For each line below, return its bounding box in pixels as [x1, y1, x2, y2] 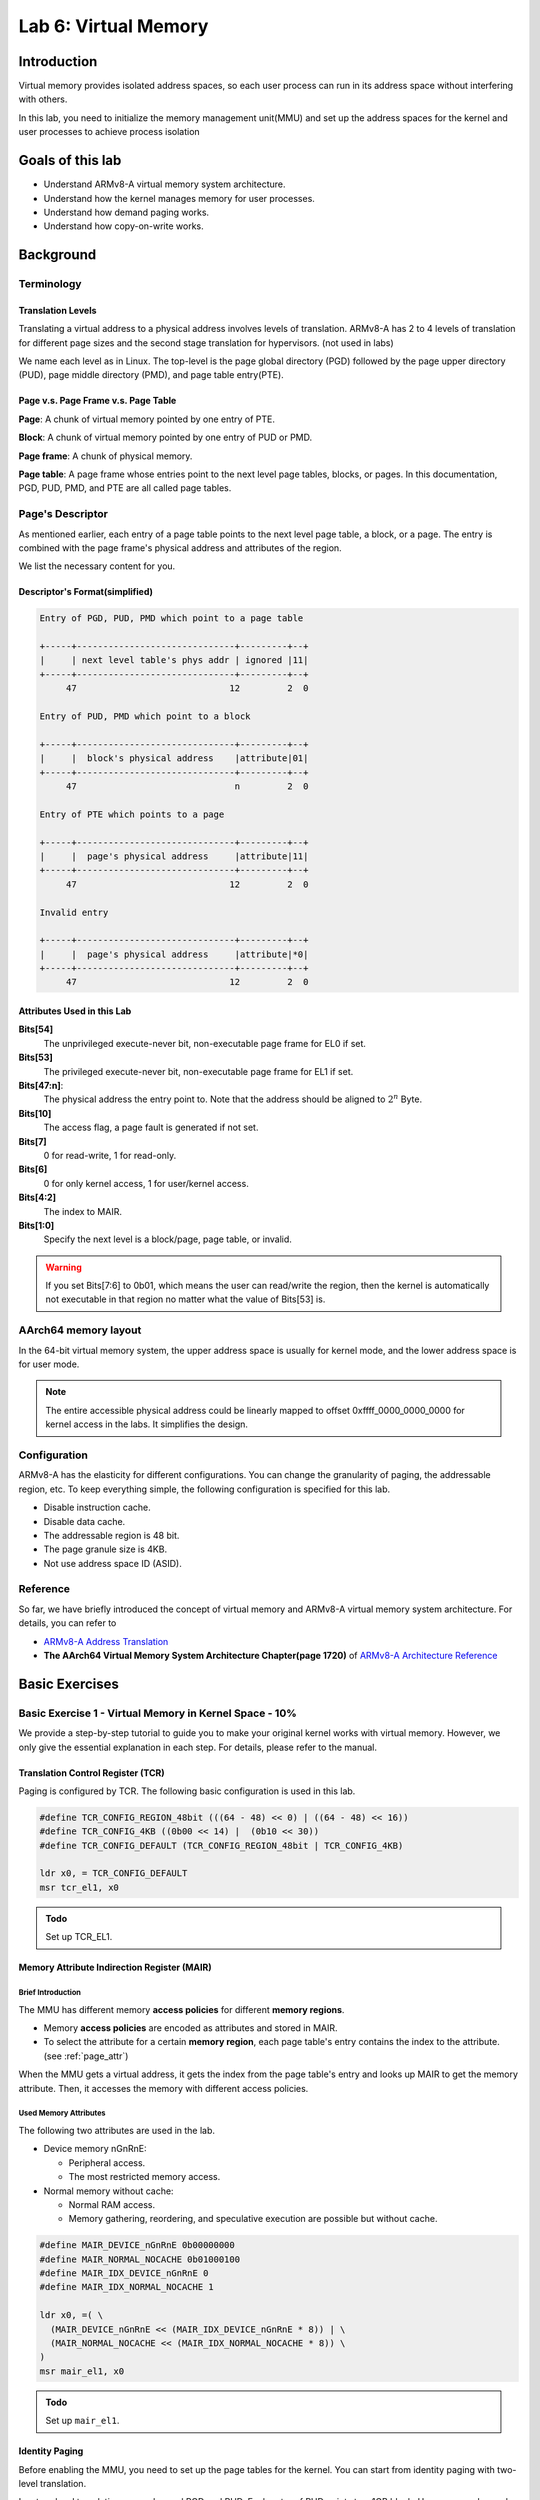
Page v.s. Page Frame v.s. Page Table [18, 395, 177, 407]
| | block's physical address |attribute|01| [39, 753, 309, 764]
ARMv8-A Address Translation [43, 1635, 169, 1647]
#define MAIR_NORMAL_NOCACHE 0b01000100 [39, 2253, 240, 2265]
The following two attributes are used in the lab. [18, 2124, 215, 2136]
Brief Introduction [18, 1988, 82, 1998]
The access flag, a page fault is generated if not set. [43, 1121, 259, 1134]
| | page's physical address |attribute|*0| [39, 948, 309, 960]
